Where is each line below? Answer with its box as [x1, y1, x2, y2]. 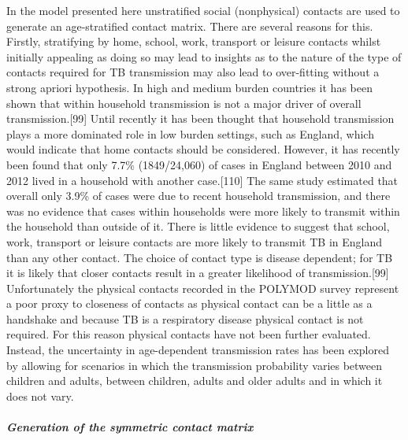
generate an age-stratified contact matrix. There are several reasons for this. [6, 17, 373, 34]
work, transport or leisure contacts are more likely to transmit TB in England [6, 233, 383, 250]
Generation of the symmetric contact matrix [6, 419, 254, 435]
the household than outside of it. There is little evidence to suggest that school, [6, 218, 390, 235]
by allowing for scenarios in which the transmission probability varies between [6, 357, 383, 373]
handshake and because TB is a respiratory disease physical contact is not [6, 310, 364, 327]
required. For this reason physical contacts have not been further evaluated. [6, 326, 371, 342]
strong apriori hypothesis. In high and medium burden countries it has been [6, 79, 373, 95]
